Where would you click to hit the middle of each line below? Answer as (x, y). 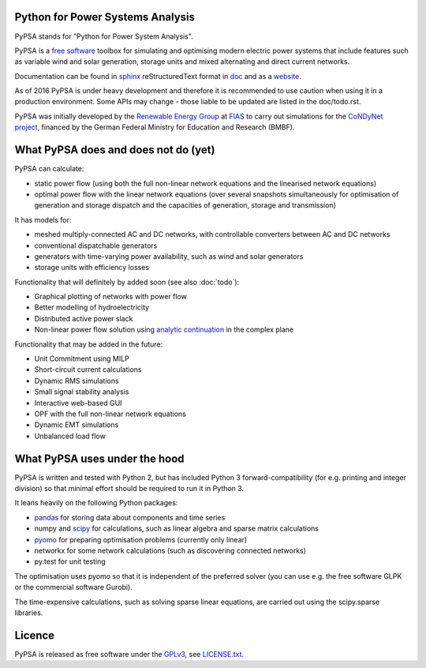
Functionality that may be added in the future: (89, 344)
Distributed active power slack (84, 318)
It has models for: (43, 220)
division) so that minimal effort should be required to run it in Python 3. (129, 489)
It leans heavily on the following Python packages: (96, 503)
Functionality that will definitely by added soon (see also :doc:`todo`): (127, 282)
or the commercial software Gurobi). (74, 587)
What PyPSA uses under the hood (99, 458)
